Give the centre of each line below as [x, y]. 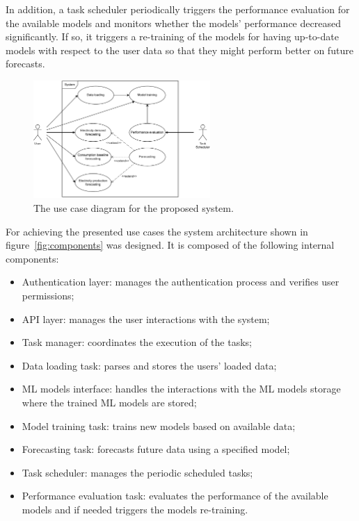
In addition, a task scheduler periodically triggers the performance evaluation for [178, 9]
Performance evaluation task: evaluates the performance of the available [175, 496]
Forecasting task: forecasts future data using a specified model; [156, 449]
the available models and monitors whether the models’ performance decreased [173, 23]
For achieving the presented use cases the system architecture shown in [157, 231]
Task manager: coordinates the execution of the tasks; [137, 342]
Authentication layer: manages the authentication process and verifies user [181, 282]
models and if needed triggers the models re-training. [135, 509]
